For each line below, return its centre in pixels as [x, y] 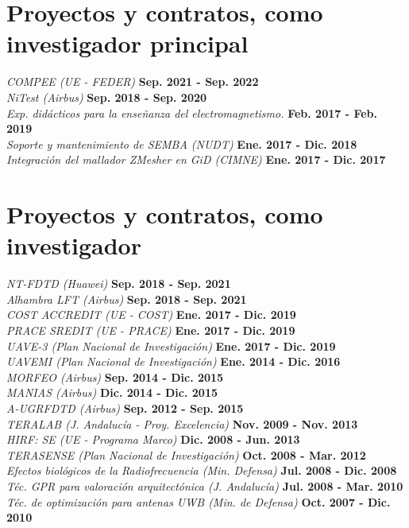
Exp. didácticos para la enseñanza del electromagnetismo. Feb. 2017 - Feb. [192, 113]
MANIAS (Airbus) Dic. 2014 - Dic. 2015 [112, 392]
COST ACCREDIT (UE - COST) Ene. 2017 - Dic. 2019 [151, 314]
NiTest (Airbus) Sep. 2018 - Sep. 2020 [107, 97]
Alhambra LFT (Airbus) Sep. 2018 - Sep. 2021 [127, 299]
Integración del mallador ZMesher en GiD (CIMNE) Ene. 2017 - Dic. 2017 [196, 159]
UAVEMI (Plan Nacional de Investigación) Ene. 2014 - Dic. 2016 [174, 361]
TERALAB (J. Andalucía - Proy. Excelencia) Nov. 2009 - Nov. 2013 [182, 423]
